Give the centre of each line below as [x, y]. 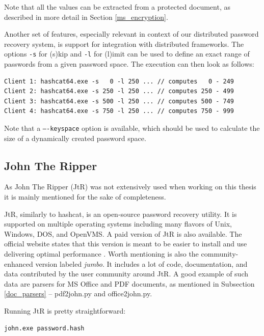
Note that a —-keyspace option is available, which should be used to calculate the [132, 128]
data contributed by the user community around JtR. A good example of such [126, 274]
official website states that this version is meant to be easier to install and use [126, 244]
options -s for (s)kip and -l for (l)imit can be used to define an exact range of [127, 54]
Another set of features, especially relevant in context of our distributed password [131, 34]
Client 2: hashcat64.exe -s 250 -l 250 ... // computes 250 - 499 [119, 91]
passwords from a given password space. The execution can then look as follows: [129, 64]
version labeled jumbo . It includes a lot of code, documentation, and [141, 263]
